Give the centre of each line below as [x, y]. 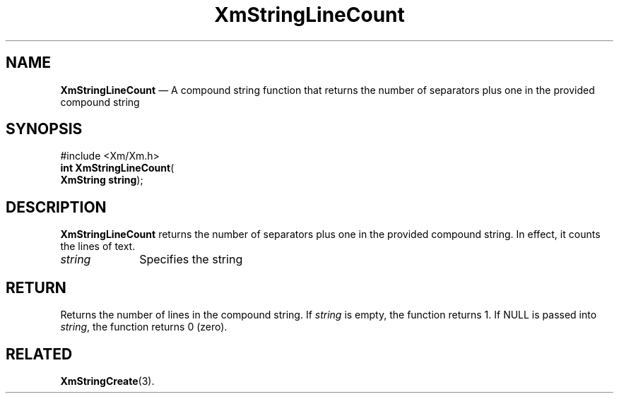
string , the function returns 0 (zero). [144, 327]
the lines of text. [98, 246]
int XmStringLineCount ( [117, 168]
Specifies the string [191, 260]
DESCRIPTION [56, 207]
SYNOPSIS [44, 129]
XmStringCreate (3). [107, 381]
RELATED [39, 354]
